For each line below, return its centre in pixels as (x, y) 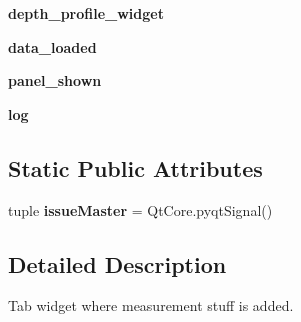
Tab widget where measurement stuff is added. (151, 305)
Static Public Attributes (135, 167)
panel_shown (55, 80)
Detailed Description (117, 263)
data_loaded (52, 46)
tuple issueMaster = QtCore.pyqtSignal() (140, 209)
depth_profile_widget (86, 13)
